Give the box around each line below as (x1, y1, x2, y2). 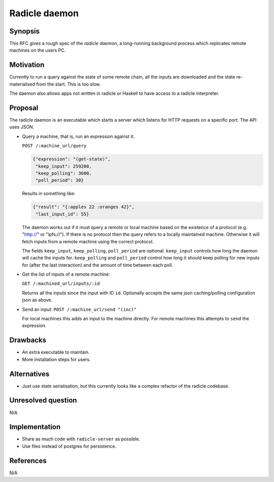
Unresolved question (9, 396, 77, 405)
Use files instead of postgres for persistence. (22, 443, 117, 449)
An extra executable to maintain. (22, 349, 90, 355)
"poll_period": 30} (36, 177, 84, 183)
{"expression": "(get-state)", (32, 156, 111, 162)
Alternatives (9, 369, 50, 378)
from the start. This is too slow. (36, 81, 101, 87)
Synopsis (9, 27, 40, 35)
